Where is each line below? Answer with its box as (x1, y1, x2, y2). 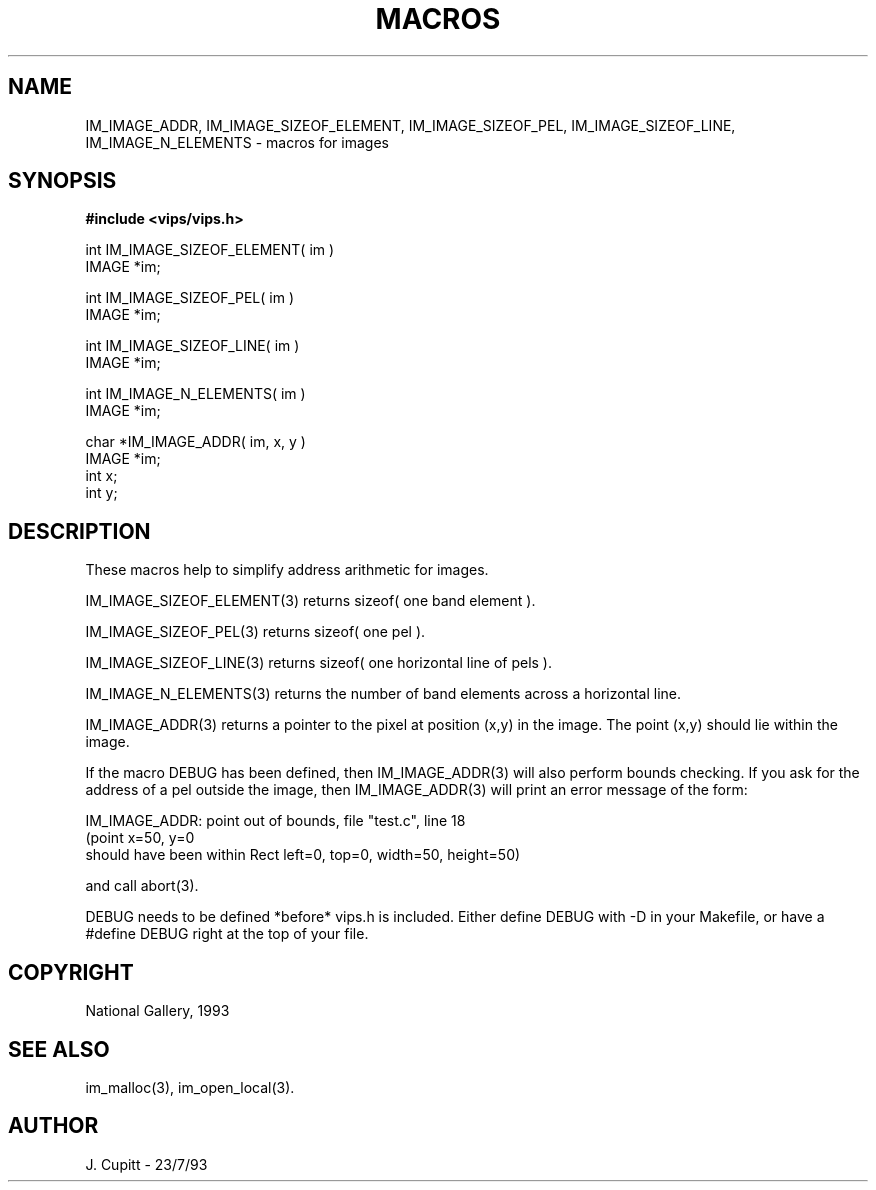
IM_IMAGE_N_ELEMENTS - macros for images (85, 133, 389, 151)
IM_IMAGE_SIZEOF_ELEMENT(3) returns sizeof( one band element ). (85, 592, 536, 610)
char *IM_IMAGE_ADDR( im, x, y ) (85, 433, 306, 451)
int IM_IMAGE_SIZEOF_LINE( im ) (85, 337, 300, 355)
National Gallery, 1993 (85, 1002, 230, 1020)
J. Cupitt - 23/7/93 (85, 1155, 208, 1173)
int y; (85, 484, 118, 502)
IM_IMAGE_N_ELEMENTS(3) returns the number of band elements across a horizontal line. (85, 685, 681, 703)
